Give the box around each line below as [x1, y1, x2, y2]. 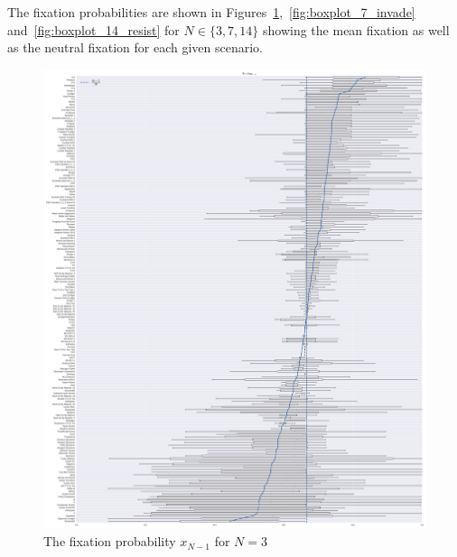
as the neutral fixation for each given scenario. [7, 38, 263, 57]
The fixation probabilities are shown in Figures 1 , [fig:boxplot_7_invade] [7, 3, 415, 21]
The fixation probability [43, 532, 176, 551]
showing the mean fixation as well [263, 20, 450, 39]
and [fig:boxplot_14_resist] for [7, 20, 180, 39]
